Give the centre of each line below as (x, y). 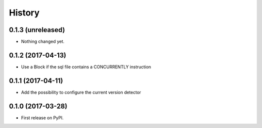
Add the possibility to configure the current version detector (81, 92)
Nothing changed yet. (43, 42)
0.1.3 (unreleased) (37, 30)
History (24, 13)
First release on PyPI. (42, 118)
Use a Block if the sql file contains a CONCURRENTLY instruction (86, 67)
